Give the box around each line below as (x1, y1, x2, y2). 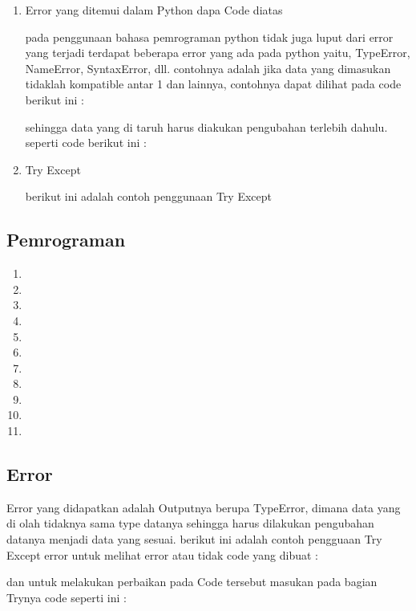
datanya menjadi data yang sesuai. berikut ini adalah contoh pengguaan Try (6, 531, 382, 548)
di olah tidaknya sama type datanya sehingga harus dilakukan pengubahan (6, 515, 374, 532)
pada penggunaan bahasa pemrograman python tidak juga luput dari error (25, 28, 394, 45)
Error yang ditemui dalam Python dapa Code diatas (25, 2, 283, 18)
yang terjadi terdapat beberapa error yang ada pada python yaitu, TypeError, (25, 44, 410, 61)
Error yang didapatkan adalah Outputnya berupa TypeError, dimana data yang (6, 499, 401, 515)
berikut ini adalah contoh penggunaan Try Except (25, 188, 272, 205)
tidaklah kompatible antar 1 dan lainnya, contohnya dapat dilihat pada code (25, 75, 402, 92)
